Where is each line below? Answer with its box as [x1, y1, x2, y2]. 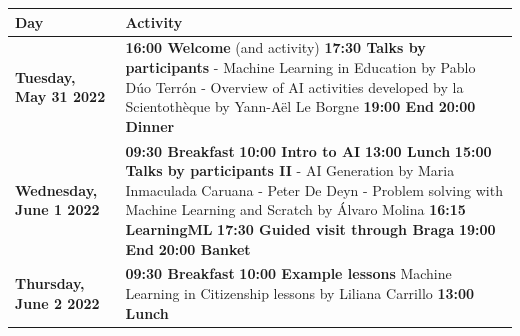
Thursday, [15, 273, 85, 294]
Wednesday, [15, 179, 98, 200]
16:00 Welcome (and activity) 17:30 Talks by [125, 37, 426, 58]
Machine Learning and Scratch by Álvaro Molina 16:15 [125, 199, 466, 220]
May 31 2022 [15, 86, 106, 107]
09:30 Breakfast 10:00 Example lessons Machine [125, 263, 452, 284]
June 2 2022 [15, 292, 100, 313]
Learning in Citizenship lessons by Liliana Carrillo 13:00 [125, 282, 475, 303]
